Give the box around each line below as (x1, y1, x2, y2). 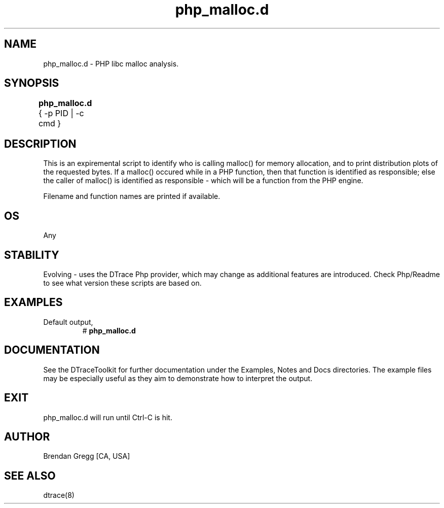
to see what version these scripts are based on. (43, 278, 202, 287)
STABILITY (4, 248, 59, 261)
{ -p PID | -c (38, 108, 84, 119)
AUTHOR (4, 430, 50, 443)
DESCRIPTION (4, 137, 77, 150)
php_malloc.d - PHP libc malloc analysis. (43, 59, 179, 68)
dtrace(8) (43, 491, 75, 500)
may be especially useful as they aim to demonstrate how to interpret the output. (43, 374, 313, 383)
